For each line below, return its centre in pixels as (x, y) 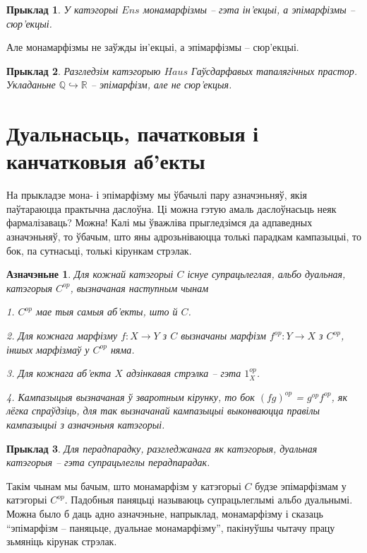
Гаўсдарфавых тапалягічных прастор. (275, 70)
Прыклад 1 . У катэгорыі (62, 9)
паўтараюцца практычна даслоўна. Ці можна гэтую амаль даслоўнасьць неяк (172, 208)
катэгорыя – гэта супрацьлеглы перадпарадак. (108, 462)
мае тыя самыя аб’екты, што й (107, 312)
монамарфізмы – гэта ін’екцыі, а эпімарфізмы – (249, 9)
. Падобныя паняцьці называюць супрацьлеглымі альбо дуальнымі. (209, 500)
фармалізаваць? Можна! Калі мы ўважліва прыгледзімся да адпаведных (160, 222)
